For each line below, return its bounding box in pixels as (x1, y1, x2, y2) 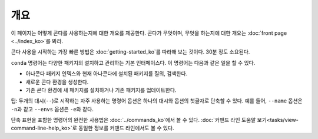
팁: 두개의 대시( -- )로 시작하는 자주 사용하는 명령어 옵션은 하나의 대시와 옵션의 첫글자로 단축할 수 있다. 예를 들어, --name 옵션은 (11, 97, 303, 104)
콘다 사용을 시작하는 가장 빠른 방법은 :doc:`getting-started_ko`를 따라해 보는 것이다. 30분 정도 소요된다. (11, 48, 250, 55)
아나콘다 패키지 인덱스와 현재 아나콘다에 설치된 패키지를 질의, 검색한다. (25, 70, 188, 77)
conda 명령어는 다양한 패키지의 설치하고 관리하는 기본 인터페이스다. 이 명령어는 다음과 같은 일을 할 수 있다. (11, 59, 256, 66)
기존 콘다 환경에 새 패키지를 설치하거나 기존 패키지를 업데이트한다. (25, 86, 177, 94)
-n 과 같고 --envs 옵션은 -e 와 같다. (11, 105, 94, 112)
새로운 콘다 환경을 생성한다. (25, 78, 89, 85)
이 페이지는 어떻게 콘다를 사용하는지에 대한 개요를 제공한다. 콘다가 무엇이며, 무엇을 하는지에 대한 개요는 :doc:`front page (11, 29, 287, 37)
